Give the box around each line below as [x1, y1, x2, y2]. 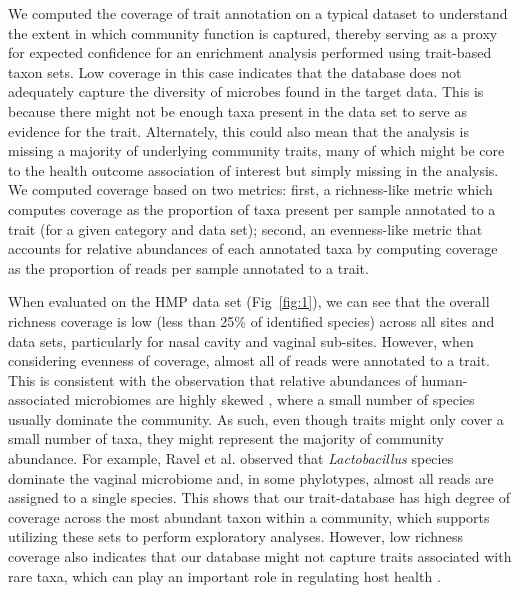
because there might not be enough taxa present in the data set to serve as [8, 100, 467, 121]
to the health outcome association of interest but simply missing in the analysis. [8, 159, 499, 180]
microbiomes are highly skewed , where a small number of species [74, 389, 475, 410]
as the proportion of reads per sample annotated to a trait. [8, 257, 369, 278]
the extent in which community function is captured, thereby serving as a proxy [8, 22, 498, 43]
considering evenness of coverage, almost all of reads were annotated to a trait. [8, 350, 490, 371]
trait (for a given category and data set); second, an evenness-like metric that [8, 218, 483, 239]
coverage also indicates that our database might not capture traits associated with [8, 546, 512, 567]
